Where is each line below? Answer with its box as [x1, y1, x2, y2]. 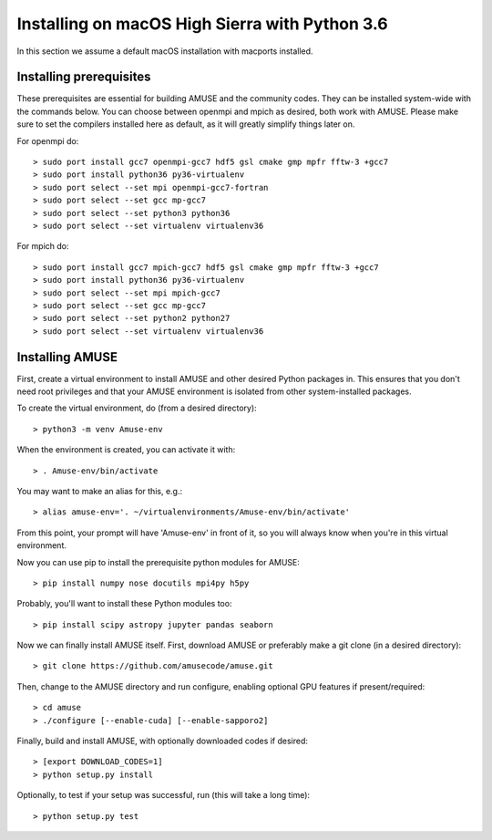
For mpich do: [16, 241, 69, 252]
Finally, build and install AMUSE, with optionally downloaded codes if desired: [16, 735, 309, 747]
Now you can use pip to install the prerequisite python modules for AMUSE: [16, 556, 301, 567]
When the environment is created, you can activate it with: [16, 444, 236, 455]
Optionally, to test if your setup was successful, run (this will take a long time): [16, 790, 310, 801]
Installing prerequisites [16, 69, 151, 85]
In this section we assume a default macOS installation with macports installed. [16, 46, 313, 57]
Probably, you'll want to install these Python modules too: [16, 598, 232, 609]
